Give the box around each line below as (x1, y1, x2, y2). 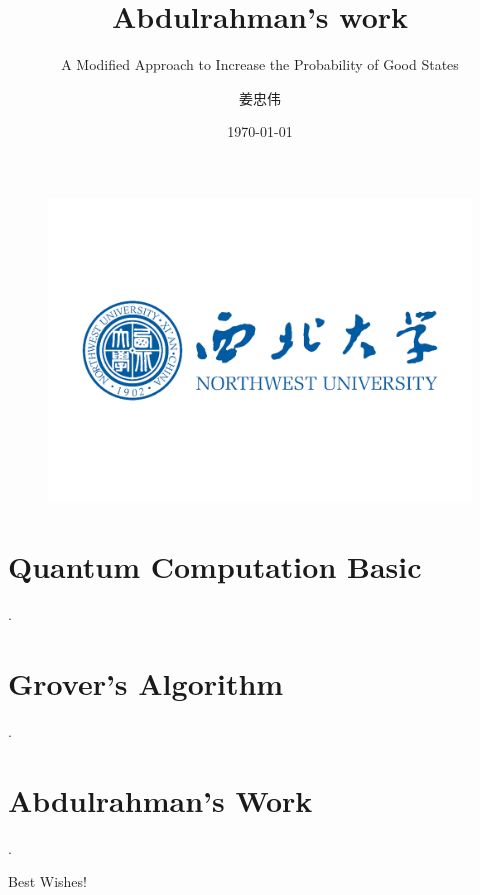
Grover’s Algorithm (8, 662, 284, 703)
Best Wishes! (8, 871, 87, 892)
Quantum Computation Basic (8, 546, 422, 587)
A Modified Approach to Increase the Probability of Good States (61, 54, 459, 75)
